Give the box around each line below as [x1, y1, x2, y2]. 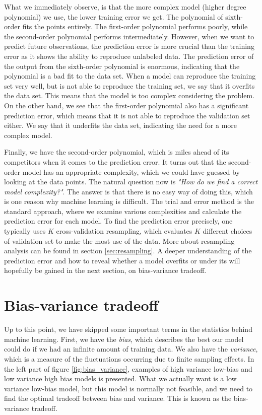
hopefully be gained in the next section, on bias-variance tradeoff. [4, 265, 207, 275]
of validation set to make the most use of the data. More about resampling [4, 235, 235, 246]
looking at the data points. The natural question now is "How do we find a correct [4, 176, 258, 187]
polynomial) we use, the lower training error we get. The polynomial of [4, 11, 223, 22]
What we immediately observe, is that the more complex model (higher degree [4, 2, 246, 12]
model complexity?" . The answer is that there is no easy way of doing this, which [4, 186, 253, 196]
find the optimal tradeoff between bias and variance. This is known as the [4, 393, 232, 403]
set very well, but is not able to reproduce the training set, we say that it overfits [4, 80, 255, 91]
